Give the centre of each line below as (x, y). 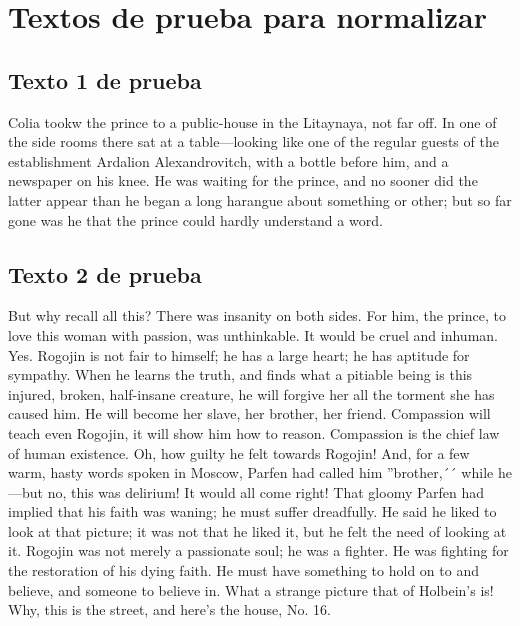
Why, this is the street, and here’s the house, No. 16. (169, 609)
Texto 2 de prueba (105, 273)
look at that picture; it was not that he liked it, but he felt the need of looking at (257, 530)
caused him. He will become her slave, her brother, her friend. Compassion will (249, 413)
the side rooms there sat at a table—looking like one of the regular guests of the (253, 141)
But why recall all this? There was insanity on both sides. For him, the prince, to (257, 315)
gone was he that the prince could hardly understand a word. (195, 219)
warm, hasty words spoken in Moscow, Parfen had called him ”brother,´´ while (251, 472)
